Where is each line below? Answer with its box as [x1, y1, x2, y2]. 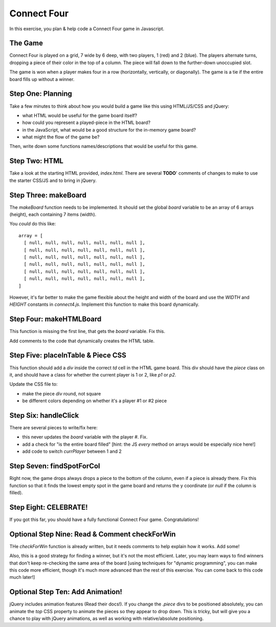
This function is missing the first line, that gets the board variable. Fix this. [9, 328, 166, 335]
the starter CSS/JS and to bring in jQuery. [9, 177, 97, 183]
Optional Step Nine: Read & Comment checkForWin [9, 530, 176, 538]
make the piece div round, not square [22, 390, 101, 396]
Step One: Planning [9, 90, 73, 98]
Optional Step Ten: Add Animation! [9, 588, 123, 596]
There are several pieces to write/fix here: [9, 425, 98, 431]
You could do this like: [9, 221, 56, 227]
